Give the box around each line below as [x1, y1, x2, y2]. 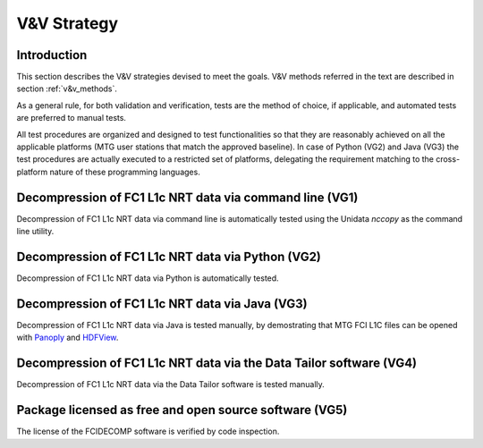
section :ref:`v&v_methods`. [16, 83, 118, 94]
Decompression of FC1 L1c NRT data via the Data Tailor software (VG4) [16, 356, 418, 371]
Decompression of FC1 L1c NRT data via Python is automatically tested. [16, 273, 279, 283]
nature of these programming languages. [49, 166, 200, 177]
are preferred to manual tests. [16, 113, 127, 123]
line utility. [16, 226, 55, 237]
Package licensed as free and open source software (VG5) [16, 402, 348, 418]
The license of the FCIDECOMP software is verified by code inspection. [16, 426, 280, 437]
